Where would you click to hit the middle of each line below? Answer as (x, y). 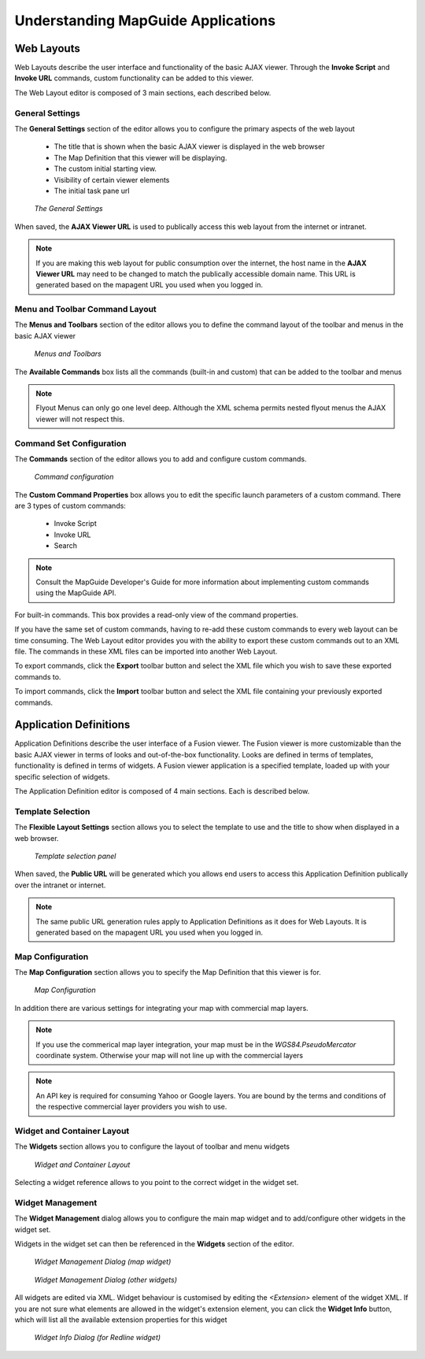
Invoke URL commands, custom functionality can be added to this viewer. (134, 78)
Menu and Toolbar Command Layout (85, 309)
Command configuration (74, 477)
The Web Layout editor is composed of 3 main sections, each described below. (143, 93)
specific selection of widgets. (62, 776)
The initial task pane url (92, 191)
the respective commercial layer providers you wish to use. (131, 1107)
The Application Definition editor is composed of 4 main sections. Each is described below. (162, 791)
